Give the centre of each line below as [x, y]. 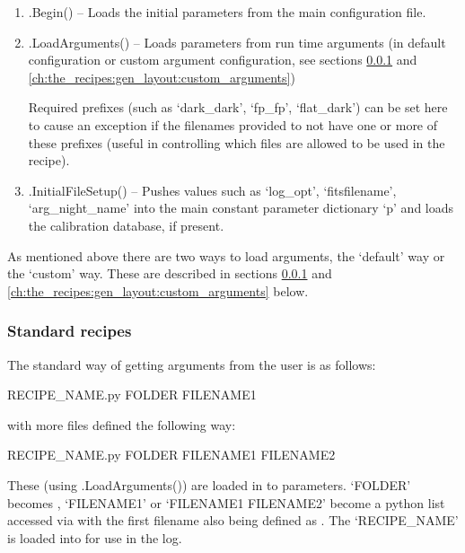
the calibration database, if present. [126, 225]
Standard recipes [70, 331]
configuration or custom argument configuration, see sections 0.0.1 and [223, 60]
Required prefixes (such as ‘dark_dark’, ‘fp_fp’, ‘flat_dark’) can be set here [238, 107]
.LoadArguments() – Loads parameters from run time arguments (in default [237, 42]
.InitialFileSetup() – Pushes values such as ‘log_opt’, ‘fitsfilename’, [212, 190]
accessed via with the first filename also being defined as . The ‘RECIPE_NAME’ [233, 520]
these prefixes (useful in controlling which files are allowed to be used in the [237, 142]
